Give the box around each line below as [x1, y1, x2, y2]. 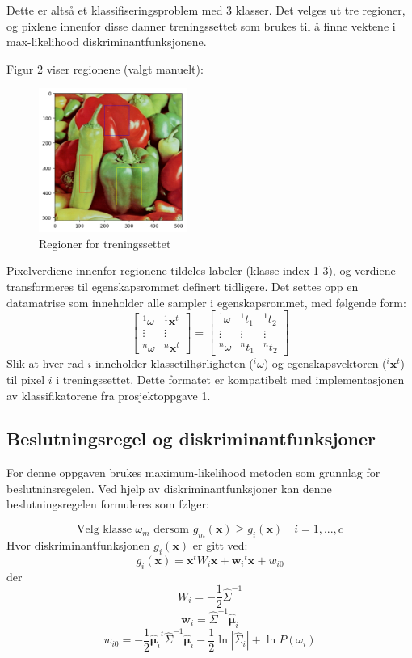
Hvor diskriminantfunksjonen [6, 536, 150, 553]
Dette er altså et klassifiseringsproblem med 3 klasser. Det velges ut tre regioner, [6, 2, 406, 18]
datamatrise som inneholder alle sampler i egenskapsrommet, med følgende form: [6, 293, 406, 310]
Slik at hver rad [6, 355, 84, 372]
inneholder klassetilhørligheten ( [95, 355, 254, 372]
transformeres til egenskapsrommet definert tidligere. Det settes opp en [6, 277, 359, 294]
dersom [153, 524, 189, 536]
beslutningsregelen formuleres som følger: [6, 496, 209, 512]
